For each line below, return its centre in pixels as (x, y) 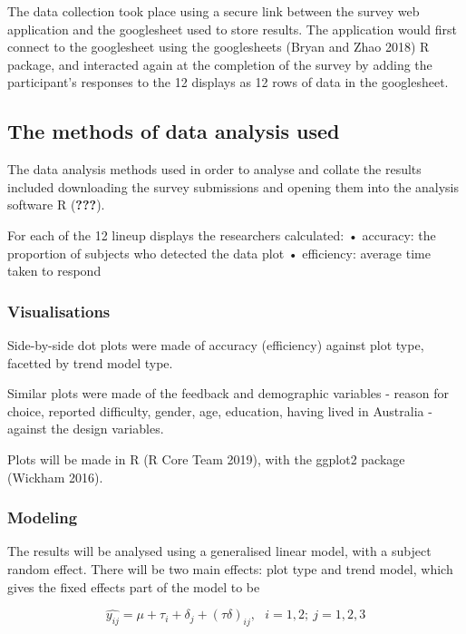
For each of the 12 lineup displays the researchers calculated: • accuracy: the (222, 234)
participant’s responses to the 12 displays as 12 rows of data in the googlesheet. (228, 82)
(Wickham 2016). (55, 477)
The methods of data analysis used (174, 131)
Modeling (43, 517)
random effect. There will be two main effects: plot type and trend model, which (230, 568)
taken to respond (54, 271)
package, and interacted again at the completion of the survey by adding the (220, 64)
